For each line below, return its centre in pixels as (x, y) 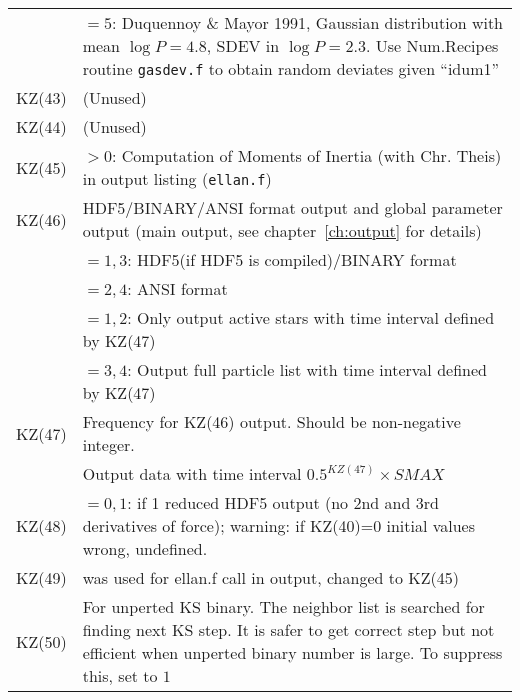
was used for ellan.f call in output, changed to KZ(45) (270, 577)
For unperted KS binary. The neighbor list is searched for (283, 606)
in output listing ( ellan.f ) (177, 178)
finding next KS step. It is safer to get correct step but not (288, 629)
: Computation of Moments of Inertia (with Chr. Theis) (307, 155)
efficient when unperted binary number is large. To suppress (292, 652)
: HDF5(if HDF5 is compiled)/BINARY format (292, 259)
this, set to (120, 675)
